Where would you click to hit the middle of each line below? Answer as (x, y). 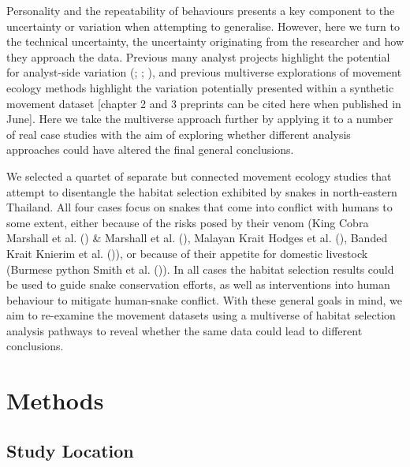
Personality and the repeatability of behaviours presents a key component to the (201, 10)
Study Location (70, 450)
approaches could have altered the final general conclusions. (150, 149)
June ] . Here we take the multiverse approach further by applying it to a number (200, 119)
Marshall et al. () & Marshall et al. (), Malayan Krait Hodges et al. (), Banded (197, 238)
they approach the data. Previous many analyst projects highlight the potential (198, 56)
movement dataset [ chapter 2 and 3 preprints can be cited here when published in (204, 103)
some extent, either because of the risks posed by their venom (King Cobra (188, 222)
